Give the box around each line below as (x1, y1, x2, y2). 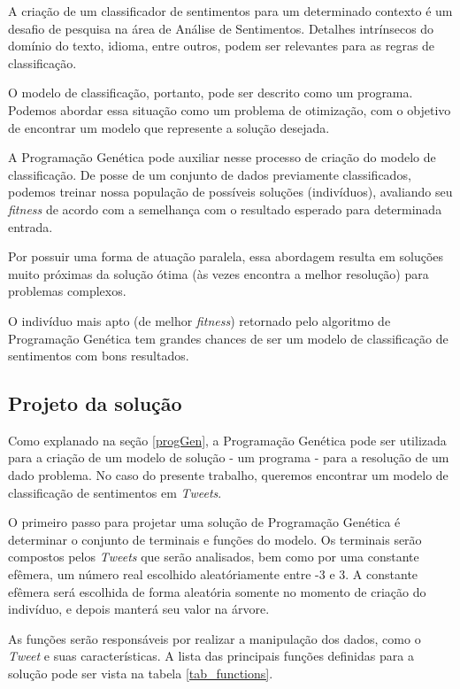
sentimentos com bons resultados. (8, 346, 189, 365)
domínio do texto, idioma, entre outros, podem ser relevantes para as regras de (8, 36, 435, 55)
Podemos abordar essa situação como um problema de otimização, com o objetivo (8, 100, 451, 119)
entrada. (8, 217, 53, 236)
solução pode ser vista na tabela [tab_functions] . (8, 664, 273, 683)
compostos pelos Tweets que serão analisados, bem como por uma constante (8, 547, 419, 566)
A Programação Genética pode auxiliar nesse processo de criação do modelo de (8, 148, 436, 166)
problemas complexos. (8, 282, 126, 300)
